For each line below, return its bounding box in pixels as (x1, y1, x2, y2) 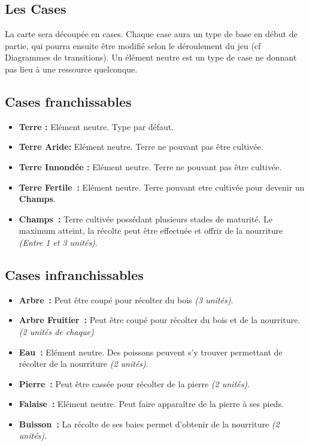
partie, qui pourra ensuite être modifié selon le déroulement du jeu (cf (5, 39, 261, 52)
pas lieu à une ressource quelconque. (5, 62, 138, 75)
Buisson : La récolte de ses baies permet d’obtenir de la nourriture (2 (19, 417, 280, 430)
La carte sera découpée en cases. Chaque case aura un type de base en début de (5, 28, 298, 40)
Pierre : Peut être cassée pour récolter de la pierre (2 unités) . (19, 377, 250, 390)
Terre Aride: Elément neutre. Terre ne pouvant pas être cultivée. (19, 140, 263, 153)
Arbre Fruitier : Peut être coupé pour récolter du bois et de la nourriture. (19, 314, 301, 326)
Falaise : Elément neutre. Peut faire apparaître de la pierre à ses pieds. (19, 397, 284, 410)
